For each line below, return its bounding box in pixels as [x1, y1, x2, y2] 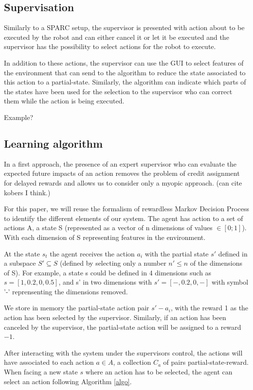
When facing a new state [4, 367, 78, 377]
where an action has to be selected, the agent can [85, 367, 233, 377]
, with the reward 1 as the [170, 303, 249, 313]
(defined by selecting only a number [60, 258, 166, 268]
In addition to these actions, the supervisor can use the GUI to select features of [4, 57, 244, 68]
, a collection [113, 357, 151, 367]
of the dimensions [190, 258, 242, 268]
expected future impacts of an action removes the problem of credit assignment [4, 168, 240, 178]
